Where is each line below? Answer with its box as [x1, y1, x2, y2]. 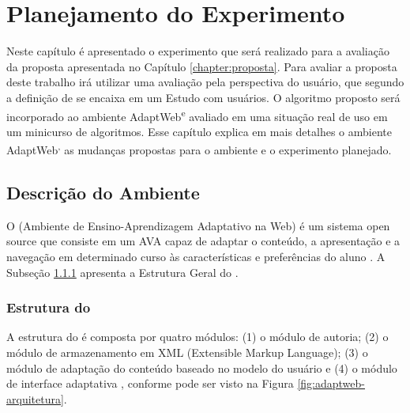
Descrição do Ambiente [6, 180, 200, 204]
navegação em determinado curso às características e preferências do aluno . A [6, 248, 386, 264]
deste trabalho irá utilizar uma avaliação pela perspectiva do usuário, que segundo [6, 74, 404, 90]
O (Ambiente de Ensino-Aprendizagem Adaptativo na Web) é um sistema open [6, 217, 390, 233]
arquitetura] [6, 390, 64, 407]
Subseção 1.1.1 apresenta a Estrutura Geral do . [6, 263, 239, 280]
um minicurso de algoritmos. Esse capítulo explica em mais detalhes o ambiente [6, 123, 392, 139]
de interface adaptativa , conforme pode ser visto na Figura [6, 375, 294, 392]
